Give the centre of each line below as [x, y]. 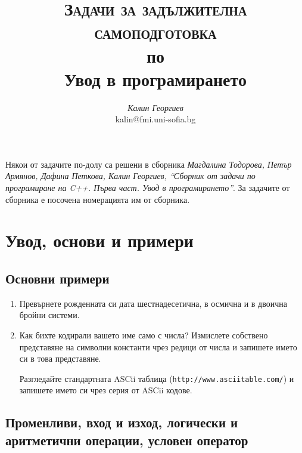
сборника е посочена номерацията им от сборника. [98, 199]
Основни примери [57, 278]
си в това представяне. [60, 358]
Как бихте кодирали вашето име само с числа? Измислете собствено [144, 335]
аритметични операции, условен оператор [127, 440]
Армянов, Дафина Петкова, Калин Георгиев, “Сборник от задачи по [130, 176]
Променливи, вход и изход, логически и [122, 422]
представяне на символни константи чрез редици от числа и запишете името [158, 346]
